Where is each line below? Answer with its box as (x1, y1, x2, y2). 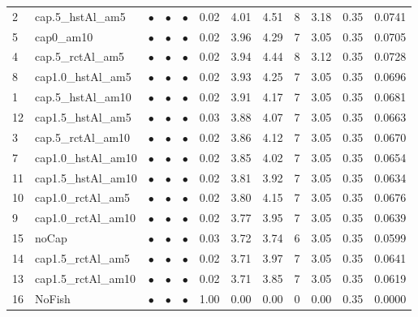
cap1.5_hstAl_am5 (35, 108, 131, 125)
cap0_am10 (35, 28, 93, 45)
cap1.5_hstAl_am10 (35, 169, 137, 186)
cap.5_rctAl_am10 (35, 128, 131, 145)
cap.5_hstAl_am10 (35, 88, 131, 105)
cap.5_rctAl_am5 (35, 48, 125, 65)
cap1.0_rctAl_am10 (35, 209, 136, 226)
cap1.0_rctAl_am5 (35, 189, 131, 206)
